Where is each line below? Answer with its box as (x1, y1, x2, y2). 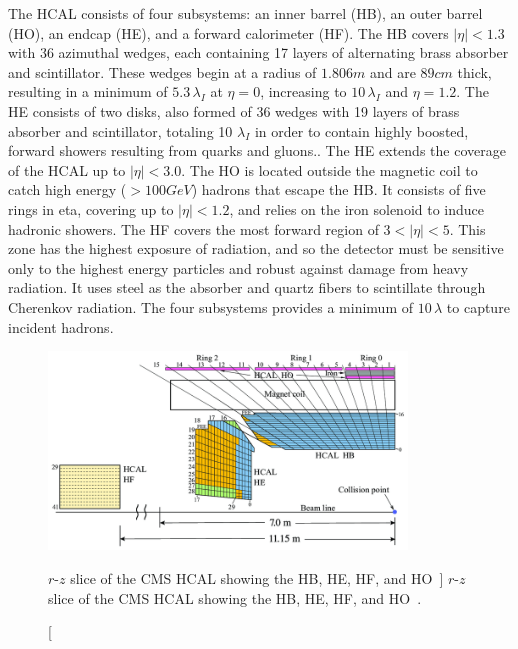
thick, (457, 61, 492, 82)
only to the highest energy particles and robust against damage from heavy (8, 257, 469, 278)
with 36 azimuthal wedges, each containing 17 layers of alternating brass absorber (8, 42, 509, 63)
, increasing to (260, 81, 347, 102)
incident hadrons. (8, 316, 114, 337)
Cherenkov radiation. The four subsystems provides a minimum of (8, 296, 413, 317)
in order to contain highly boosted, (254, 120, 469, 141)
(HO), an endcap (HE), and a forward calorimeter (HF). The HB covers (8, 22, 449, 43)
